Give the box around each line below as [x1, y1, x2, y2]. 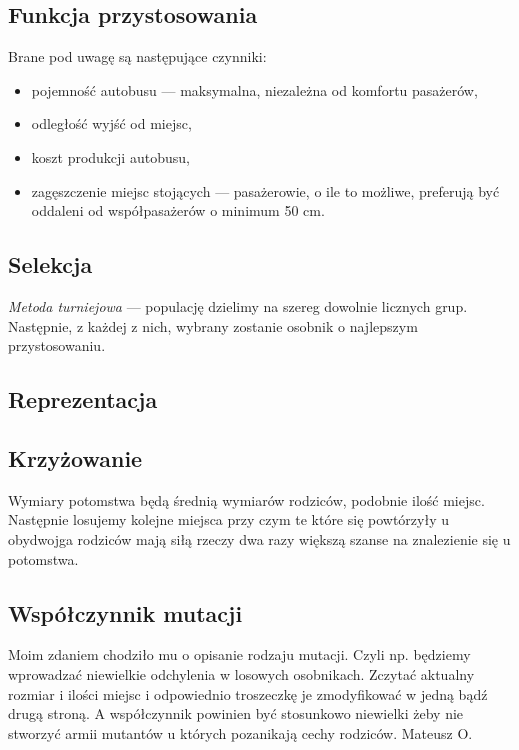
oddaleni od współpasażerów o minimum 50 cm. [31, 200, 325, 221]
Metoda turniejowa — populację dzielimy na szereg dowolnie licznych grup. [8, 295, 468, 316]
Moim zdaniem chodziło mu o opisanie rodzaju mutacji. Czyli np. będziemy [8, 644, 471, 665]
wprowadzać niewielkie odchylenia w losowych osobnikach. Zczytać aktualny [8, 663, 475, 684]
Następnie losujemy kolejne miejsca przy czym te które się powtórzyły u [8, 509, 450, 530]
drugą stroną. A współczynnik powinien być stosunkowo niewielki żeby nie [8, 703, 464, 724]
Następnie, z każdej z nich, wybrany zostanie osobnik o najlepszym [8, 315, 418, 336]
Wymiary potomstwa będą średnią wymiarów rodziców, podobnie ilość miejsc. [8, 489, 485, 510]
